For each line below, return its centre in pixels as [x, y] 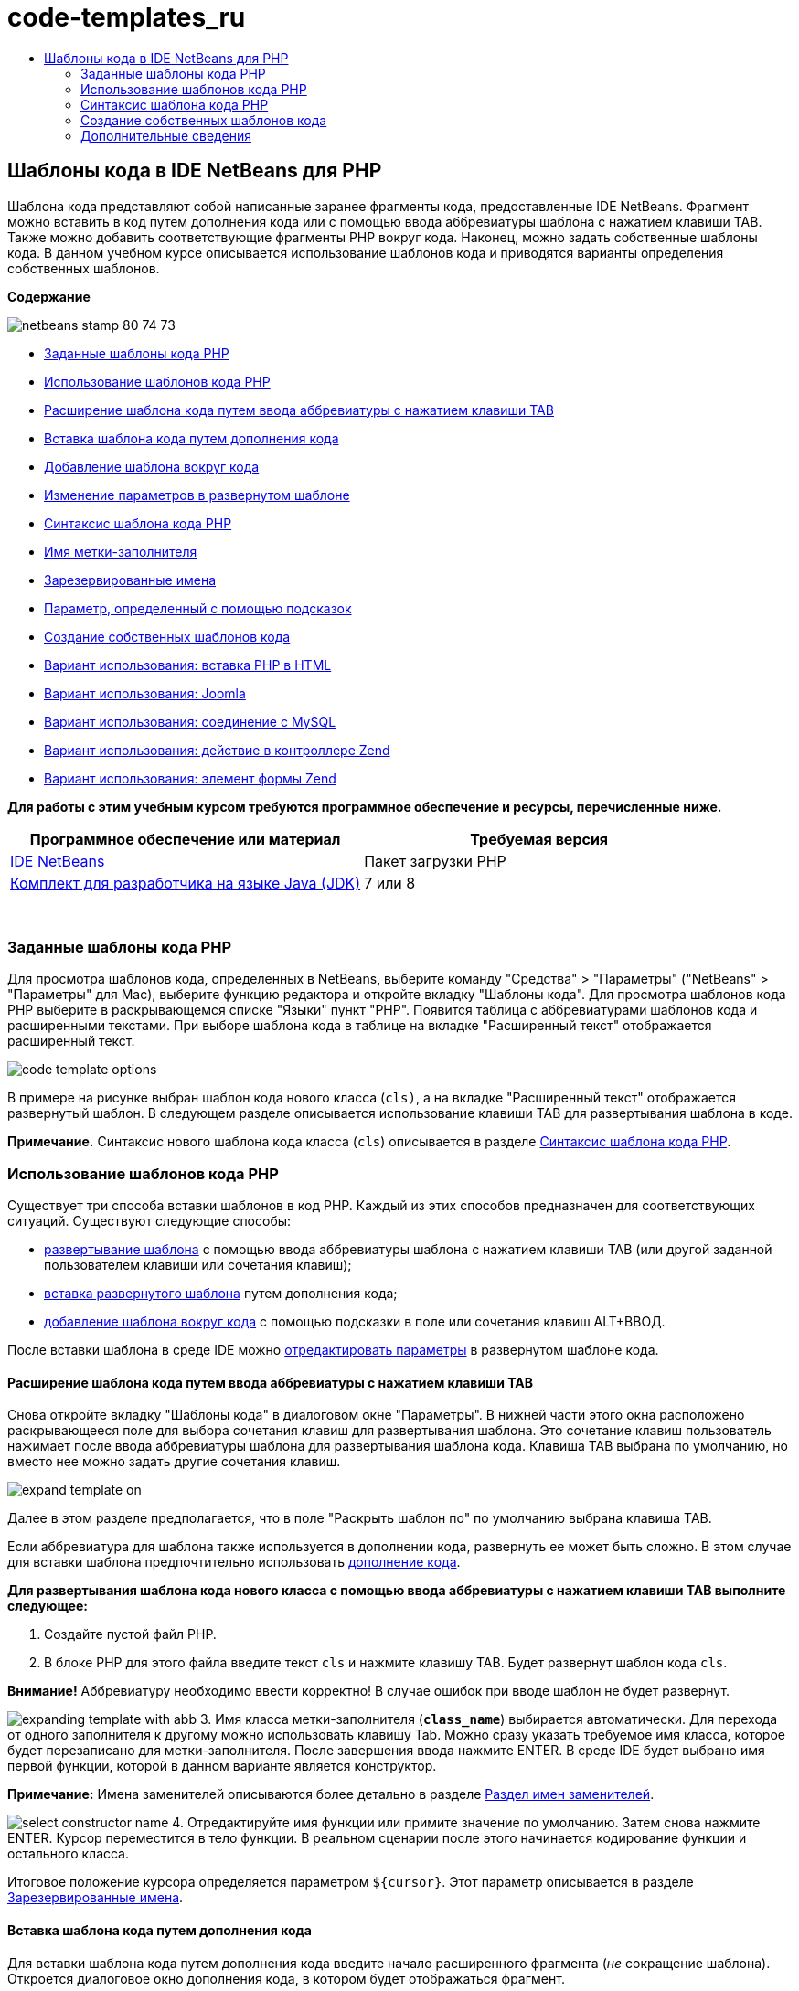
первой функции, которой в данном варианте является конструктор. [222, 1766]
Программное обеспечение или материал [185, 839]
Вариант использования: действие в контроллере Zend [217, 750]
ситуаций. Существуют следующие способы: [149, 1221]
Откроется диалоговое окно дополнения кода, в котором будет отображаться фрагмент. [286, 1978]
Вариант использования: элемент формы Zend [190, 778]
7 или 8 [390, 883]
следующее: [48, 1606]
